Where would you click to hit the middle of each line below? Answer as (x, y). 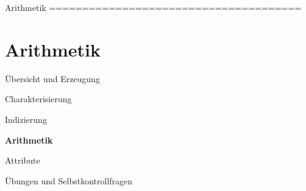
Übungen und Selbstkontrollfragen (69, 180)
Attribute (23, 160)
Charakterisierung (38, 99)
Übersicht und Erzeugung (52, 78)
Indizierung (26, 119)
